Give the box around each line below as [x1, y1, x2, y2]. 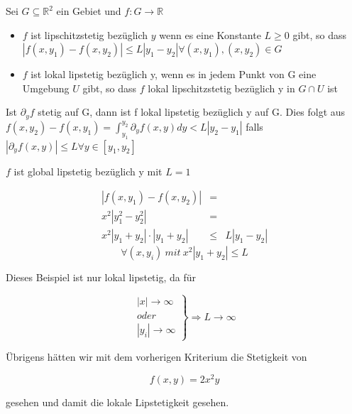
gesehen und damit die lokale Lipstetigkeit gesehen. [6, 395, 229, 410]
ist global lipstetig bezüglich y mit [13, 163, 163, 178]
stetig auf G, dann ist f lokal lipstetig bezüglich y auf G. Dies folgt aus [38, 104, 346, 119]
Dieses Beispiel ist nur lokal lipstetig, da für [6, 270, 197, 285]
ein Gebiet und [56, 4, 121, 18]
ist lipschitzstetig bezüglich [31, 27, 148, 42]
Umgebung [22, 80, 70, 95]
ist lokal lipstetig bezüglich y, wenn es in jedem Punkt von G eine [31, 67, 317, 82]
